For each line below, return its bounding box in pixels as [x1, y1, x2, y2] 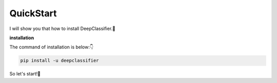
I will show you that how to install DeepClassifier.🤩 [9, 25, 115, 32]
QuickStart [9, 8, 57, 19]
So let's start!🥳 [9, 71, 41, 77]
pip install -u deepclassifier [20, 58, 100, 64]
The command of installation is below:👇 [9, 44, 93, 50]
